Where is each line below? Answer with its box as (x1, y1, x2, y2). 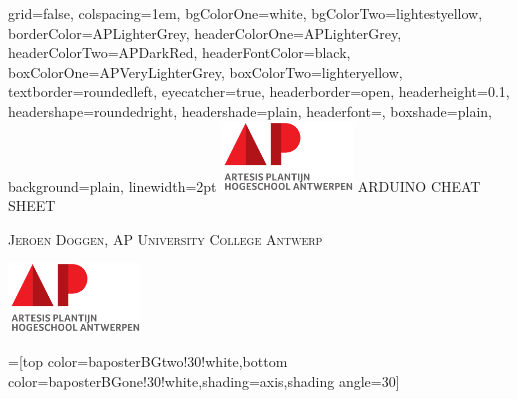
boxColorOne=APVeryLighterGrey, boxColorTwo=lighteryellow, (8, 61, 403, 82)
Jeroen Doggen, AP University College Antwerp (8, 228, 323, 249)
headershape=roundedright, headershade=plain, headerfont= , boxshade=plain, (8, 100, 492, 121)
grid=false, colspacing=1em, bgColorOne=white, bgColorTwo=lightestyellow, (8, 3, 483, 23)
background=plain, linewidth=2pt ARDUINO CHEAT (8, 175, 481, 196)
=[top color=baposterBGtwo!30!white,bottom (8, 350, 288, 371)
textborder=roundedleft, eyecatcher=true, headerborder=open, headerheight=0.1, (8, 81, 510, 102)
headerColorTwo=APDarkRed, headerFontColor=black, (8, 42, 351, 63)
